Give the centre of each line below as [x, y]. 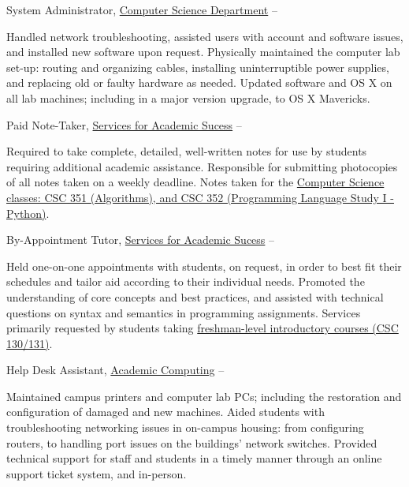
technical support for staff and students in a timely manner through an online [194, 458]
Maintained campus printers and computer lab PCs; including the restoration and [204, 396]
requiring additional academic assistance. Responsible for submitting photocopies [202, 166]
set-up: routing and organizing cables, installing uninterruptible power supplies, [198, 67]
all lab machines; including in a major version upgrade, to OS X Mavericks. [188, 97]
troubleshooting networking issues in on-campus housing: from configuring [185, 427]
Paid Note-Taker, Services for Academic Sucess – [124, 124]
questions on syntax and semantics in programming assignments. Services [184, 312]
